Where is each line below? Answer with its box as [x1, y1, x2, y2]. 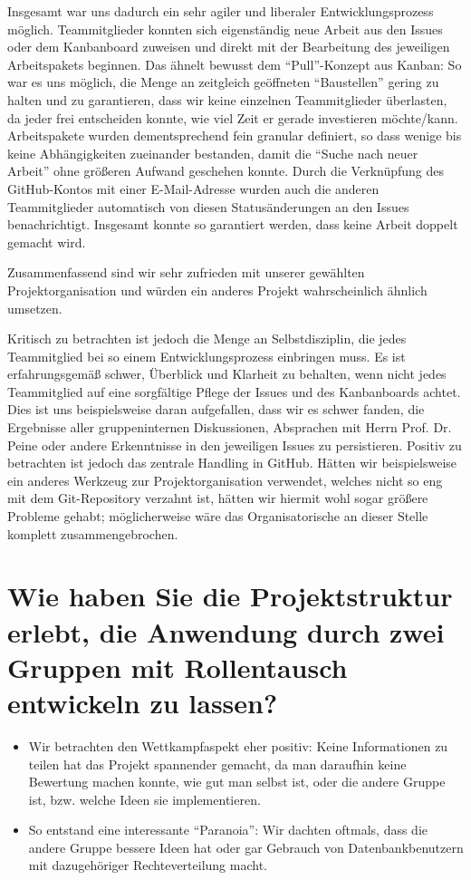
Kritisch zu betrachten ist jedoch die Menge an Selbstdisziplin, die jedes [7, 329, 407, 348]
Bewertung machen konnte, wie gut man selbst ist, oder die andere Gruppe [28, 772, 446, 791]
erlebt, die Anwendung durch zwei [7, 613, 445, 650]
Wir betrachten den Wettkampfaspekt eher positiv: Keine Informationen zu [28, 736, 448, 755]
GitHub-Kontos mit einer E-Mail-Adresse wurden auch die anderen [7, 179, 380, 198]
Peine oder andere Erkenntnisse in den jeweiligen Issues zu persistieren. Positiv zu [7, 435, 462, 454]
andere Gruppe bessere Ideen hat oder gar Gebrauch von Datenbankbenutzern [28, 837, 464, 856]
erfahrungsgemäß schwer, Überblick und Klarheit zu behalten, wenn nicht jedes [7, 364, 447, 383]
